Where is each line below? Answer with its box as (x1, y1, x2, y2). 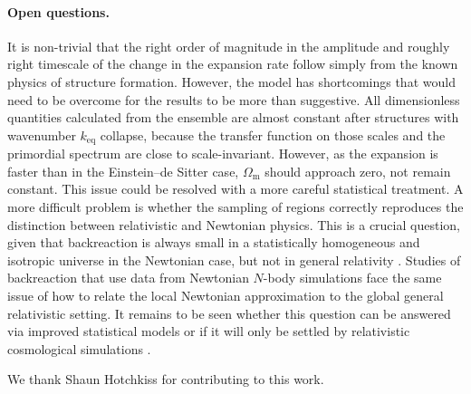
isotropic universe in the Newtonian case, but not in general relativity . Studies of (7, 250, 461, 269)
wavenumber (7, 125, 76, 144)
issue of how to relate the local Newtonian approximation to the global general (7, 285, 444, 304)
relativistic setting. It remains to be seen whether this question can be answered (7, 303, 451, 322)
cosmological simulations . (7, 339, 151, 358)
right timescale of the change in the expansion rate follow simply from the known (7, 54, 458, 73)
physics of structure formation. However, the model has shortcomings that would (7, 72, 456, 91)
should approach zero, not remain (264, 161, 451, 180)
